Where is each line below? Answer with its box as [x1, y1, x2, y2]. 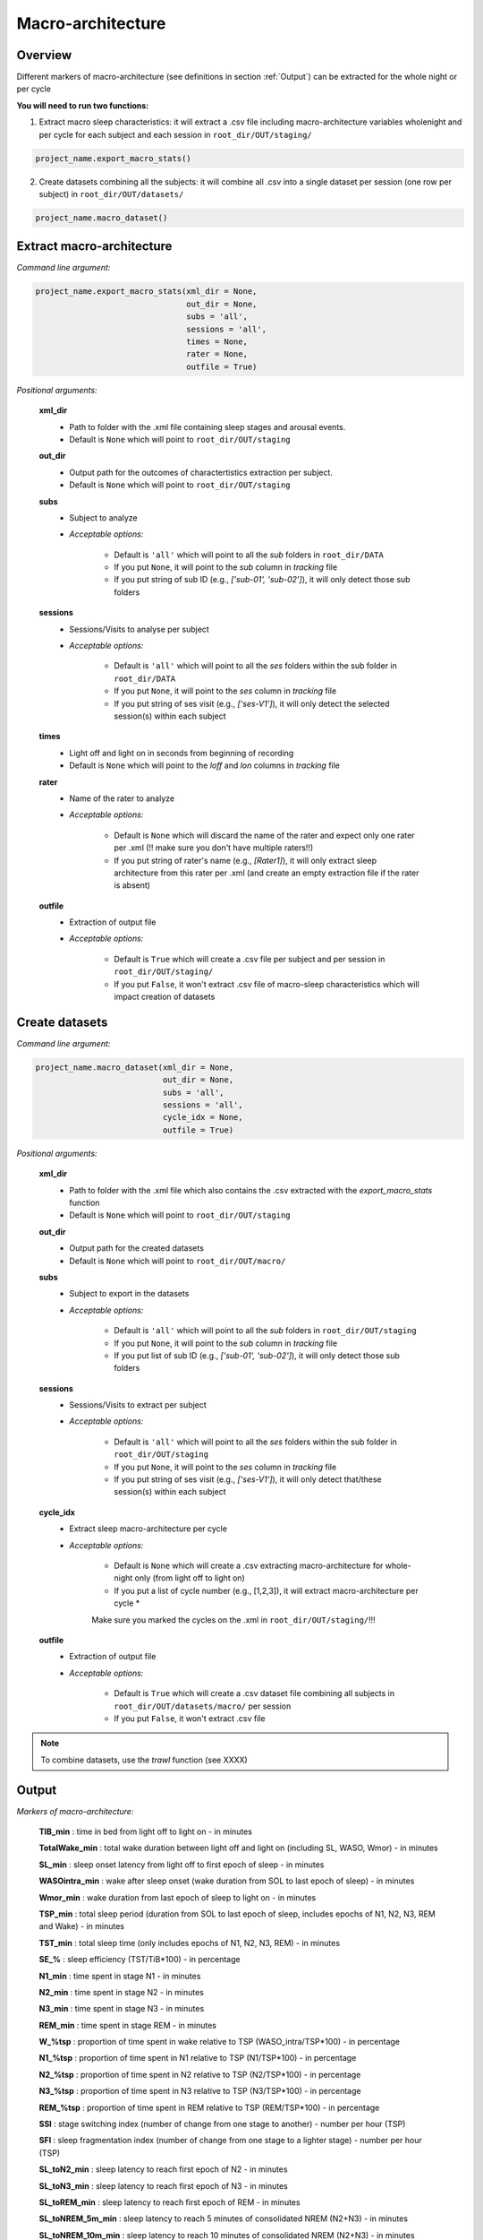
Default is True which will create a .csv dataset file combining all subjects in [114, 1688, 395, 1699]
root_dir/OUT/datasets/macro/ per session [114, 1701, 292, 1711]
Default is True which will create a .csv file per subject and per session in [114, 953, 386, 964]
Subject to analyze [69, 512, 138, 523]
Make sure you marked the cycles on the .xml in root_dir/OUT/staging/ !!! [91, 1614, 376, 1625]
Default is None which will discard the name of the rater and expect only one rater [114, 830, 415, 840]
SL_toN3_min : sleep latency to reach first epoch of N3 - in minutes [38, 2180, 288, 2191]
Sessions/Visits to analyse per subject [69, 624, 209, 634]
